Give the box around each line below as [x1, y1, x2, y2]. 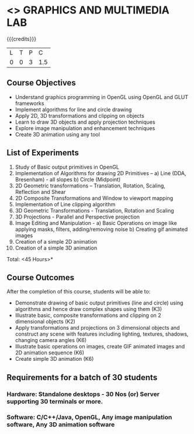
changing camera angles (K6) [15, 337, 87, 344]
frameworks [15, 100, 44, 107]
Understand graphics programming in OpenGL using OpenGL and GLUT [15, 93, 189, 100]
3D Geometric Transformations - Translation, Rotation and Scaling [15, 207, 174, 214]
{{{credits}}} [6, 35, 37, 42]
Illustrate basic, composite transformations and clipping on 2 [15, 312, 161, 319]
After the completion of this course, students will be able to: [6, 288, 151, 295]
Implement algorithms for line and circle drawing [15, 106, 132, 113]
